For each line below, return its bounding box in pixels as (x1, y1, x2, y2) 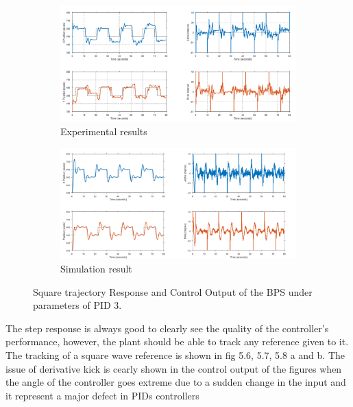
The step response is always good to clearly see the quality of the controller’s (5, 321, 329, 335)
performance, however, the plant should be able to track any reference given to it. (5, 334, 349, 349)
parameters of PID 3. (33, 298, 122, 312)
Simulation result (60, 261, 132, 276)
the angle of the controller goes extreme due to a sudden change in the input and (5, 375, 346, 389)
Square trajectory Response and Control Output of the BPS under (33, 284, 313, 299)
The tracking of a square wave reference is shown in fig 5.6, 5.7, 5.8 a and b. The (5, 347, 345, 362)
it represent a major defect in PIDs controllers (5, 388, 199, 402)
